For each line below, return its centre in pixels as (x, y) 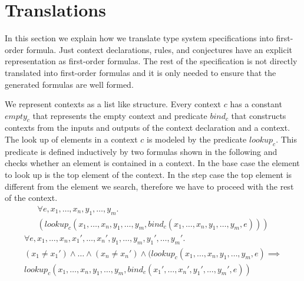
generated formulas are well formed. (69, 84)
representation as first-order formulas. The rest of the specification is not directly (151, 61)
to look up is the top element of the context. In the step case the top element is (148, 175)
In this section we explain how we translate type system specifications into (139, 38)
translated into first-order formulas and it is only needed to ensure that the (141, 72)
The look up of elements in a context (71, 139)
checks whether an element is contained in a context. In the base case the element (152, 163)
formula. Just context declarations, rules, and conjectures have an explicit (159, 49)
